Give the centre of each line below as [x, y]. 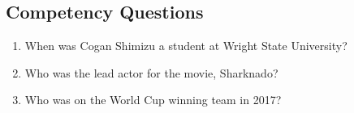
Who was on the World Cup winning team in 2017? [153, 100]
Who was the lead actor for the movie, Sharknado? [151, 72]
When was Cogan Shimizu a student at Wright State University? [186, 46]
